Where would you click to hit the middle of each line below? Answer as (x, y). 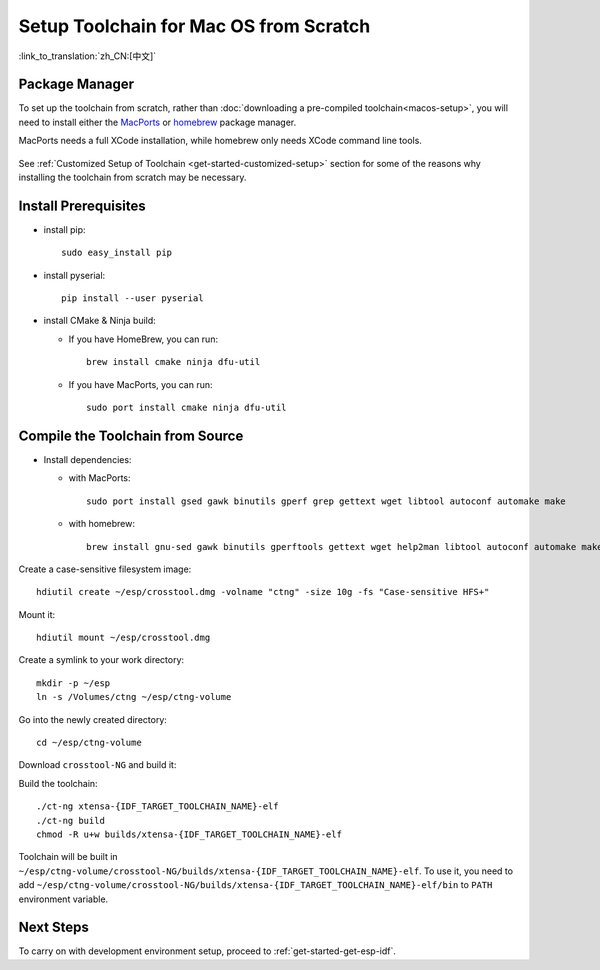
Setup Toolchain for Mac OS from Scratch (194, 26)
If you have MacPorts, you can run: (141, 384)
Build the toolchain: (58, 783)
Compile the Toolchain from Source (131, 435)
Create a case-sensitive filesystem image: (105, 569)
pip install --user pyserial (132, 298)
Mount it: (37, 614)
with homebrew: (101, 524)
